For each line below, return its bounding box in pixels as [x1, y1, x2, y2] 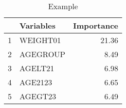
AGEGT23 [19, 91, 56, 102]
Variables [19, 20, 55, 31]
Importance [73, 20, 119, 31]
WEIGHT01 [19, 34, 61, 46]
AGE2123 [19, 77, 53, 88]
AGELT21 [19, 62, 54, 74]
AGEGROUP [19, 48, 66, 60]
